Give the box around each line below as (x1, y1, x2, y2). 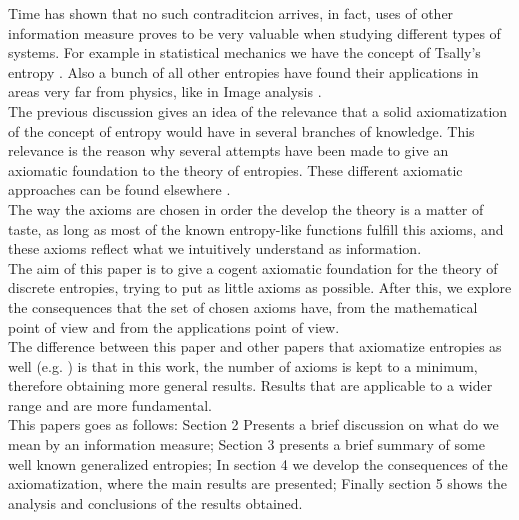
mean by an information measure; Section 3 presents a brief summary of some (8, 434, 485, 455)
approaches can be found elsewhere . (8, 179, 231, 200)
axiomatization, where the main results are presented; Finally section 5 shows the (8, 473, 507, 494)
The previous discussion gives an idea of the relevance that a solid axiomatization (8, 100, 508, 121)
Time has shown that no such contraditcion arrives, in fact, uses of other (8, 3, 454, 23)
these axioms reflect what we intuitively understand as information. (8, 238, 422, 259)
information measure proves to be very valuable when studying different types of (8, 22, 501, 43)
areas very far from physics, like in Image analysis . (8, 81, 322, 102)
